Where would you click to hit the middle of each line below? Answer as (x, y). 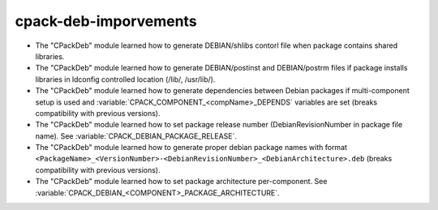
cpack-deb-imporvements (106, 21)
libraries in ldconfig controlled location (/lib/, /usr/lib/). (125, 79)
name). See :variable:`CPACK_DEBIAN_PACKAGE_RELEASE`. (136, 136)
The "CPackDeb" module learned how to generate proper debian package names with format (191, 148)
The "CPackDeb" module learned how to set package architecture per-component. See (181, 182)
